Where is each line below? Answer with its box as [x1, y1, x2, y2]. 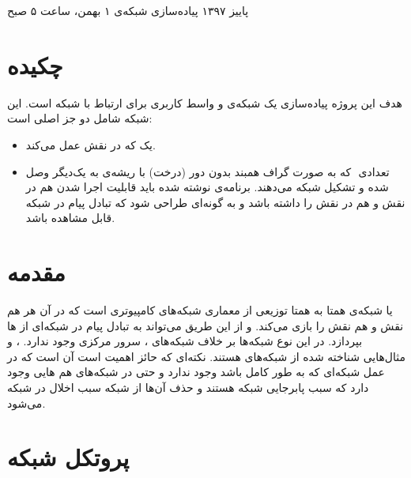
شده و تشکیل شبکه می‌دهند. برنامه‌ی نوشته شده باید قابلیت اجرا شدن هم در [25, 179, 389, 195]
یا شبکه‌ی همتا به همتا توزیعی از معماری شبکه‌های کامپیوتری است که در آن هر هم [7, 302, 393, 318]
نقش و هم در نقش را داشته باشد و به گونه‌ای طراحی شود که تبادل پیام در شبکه [25, 194, 405, 210]
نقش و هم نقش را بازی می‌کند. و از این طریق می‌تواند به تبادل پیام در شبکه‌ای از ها [7, 317, 404, 333]
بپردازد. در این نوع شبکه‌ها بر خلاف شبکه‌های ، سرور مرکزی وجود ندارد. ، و [7, 333, 363, 349]
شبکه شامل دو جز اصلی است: [7, 110, 153, 126]
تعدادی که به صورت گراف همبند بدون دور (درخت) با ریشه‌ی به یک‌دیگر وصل [25, 163, 390, 179]
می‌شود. [7, 394, 46, 411]
